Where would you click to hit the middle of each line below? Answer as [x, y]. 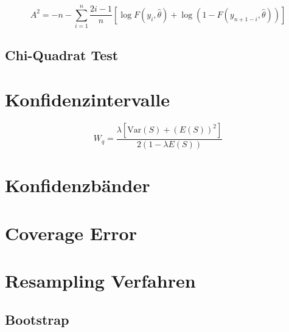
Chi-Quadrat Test [62, 54]
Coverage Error [71, 233]
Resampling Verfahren [100, 280]
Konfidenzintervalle [88, 99]
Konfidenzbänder [78, 185]
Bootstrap [37, 319]
